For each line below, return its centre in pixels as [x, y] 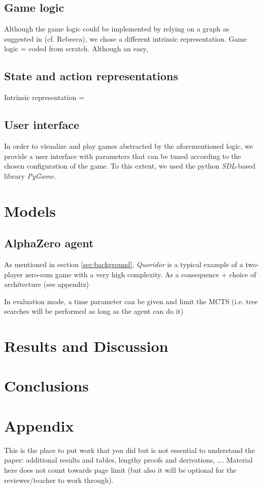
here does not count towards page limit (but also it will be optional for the [120, 469]
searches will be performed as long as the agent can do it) [94, 311]
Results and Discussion [86, 346]
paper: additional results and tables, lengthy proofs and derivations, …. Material [128, 460]
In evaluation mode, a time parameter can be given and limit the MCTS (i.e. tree [131, 301]
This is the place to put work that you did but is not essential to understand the [130, 450]
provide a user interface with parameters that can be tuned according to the [123, 156]
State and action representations [91, 76]
